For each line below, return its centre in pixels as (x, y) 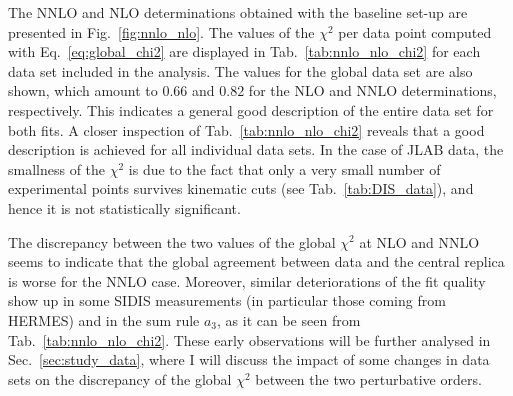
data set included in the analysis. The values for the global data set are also (240, 70)
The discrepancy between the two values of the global (172, 241)
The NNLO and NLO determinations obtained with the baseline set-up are (238, 12)
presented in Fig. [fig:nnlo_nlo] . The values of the (161, 31)
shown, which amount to (83, 90)
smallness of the (57, 168)
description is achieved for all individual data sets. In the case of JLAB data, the (256, 149)
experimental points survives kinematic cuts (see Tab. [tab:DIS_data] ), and (241, 188)
